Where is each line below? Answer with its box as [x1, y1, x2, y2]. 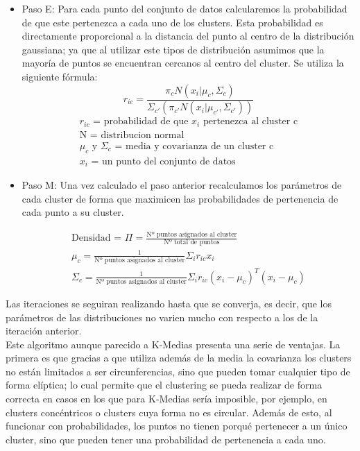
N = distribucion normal [79, 130, 185, 140]
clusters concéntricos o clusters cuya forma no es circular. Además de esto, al [6, 405, 332, 419]
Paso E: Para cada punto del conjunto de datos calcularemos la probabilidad [22, 1, 348, 15]
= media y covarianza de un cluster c [114, 141, 274, 151]
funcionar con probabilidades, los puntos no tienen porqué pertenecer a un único [6, 418, 348, 433]
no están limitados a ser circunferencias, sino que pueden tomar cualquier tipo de [6, 364, 350, 378]
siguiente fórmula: [22, 69, 98, 83]
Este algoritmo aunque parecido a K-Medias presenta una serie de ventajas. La [6, 337, 341, 351]
